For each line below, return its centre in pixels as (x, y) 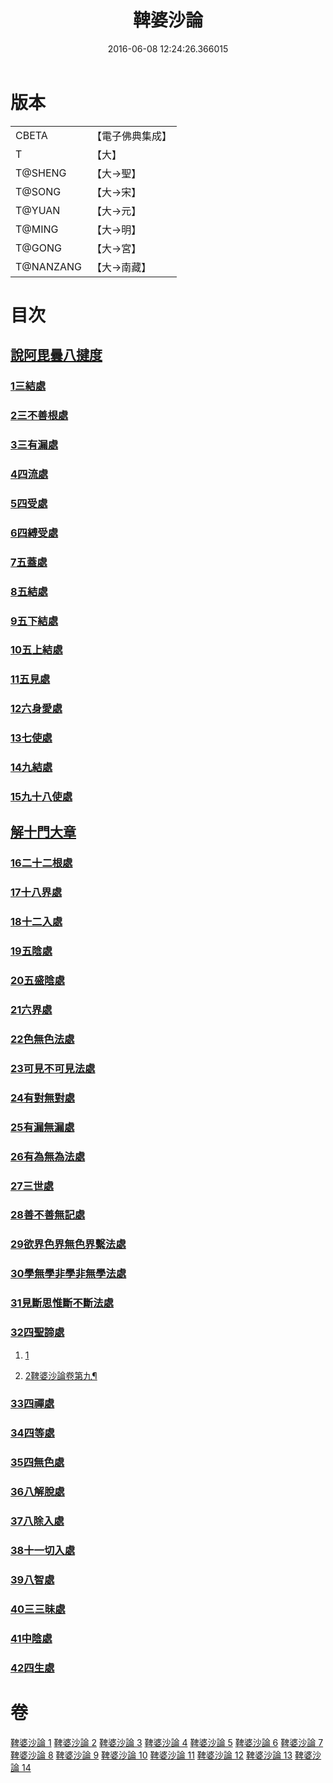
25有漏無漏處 (42, 1127)
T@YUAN (38, 210)
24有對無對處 (42, 1098)
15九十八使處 (41, 797)
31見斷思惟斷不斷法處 (62, 1303)
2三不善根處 (39, 416)
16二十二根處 (41, 863)
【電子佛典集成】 (132, 136)
